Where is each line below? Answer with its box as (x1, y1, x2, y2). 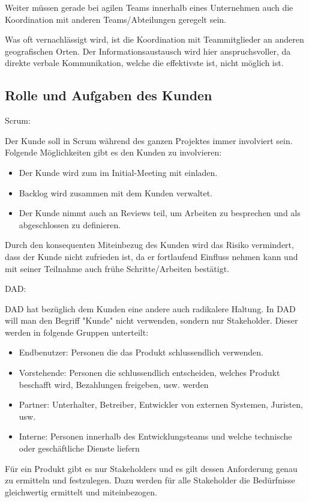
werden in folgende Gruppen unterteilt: (5, 325, 149, 338)
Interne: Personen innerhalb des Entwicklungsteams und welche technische (19, 430, 292, 443)
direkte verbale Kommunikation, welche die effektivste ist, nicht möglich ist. (5, 56, 284, 69)
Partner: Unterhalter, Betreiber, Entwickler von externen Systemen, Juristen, (19, 398, 303, 411)
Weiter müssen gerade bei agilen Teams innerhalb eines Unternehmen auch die (5, 1, 293, 13)
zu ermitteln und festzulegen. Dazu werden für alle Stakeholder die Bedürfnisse (5, 474, 295, 486)
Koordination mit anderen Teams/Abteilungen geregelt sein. (5, 13, 226, 25)
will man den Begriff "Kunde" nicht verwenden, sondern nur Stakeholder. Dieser (5, 314, 298, 327)
